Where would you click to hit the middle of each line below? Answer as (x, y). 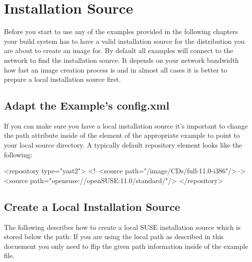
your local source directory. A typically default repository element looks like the (123, 145)
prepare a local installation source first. (62, 79)
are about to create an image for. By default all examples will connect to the (119, 50)
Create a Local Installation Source (92, 206)
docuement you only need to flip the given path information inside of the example (126, 246)
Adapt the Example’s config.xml (87, 105)
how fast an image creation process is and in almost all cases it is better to (116, 69)
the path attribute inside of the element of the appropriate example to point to (122, 135)
